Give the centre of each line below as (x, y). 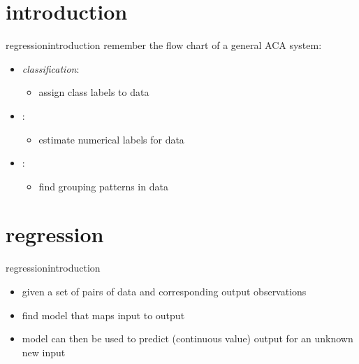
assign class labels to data (94, 92)
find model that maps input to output (103, 315)
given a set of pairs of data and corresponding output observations (164, 291)
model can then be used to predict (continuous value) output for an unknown (188, 338)
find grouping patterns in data (103, 186)
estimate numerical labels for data (111, 139)
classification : (51, 68)
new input (44, 352)
